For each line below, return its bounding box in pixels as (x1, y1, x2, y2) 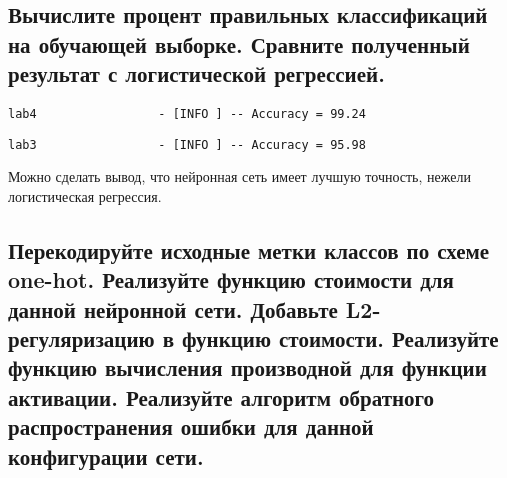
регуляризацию (8, 323, 155, 354)
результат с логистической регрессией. (8, 58, 385, 89)
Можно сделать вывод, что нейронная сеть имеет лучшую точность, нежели (8, 166, 471, 187)
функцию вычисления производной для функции (8, 352, 487, 383)
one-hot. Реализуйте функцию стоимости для (8, 264, 454, 295)
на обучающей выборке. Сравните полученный (8, 28, 470, 59)
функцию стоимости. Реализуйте (182, 323, 499, 354)
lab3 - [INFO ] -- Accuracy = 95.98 (8, 137, 366, 152)
